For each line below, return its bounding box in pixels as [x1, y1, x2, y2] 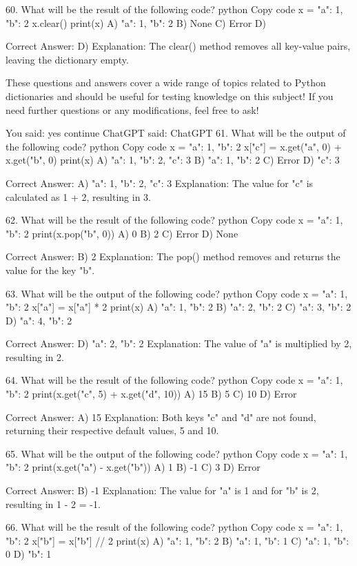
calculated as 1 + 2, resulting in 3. [6, 189, 151, 204]
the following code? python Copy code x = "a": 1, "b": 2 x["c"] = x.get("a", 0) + [6, 139, 342, 153]
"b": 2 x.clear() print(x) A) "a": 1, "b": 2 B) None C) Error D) [6, 15, 266, 30]
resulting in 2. [6, 349, 64, 364]
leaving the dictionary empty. [6, 52, 129, 66]
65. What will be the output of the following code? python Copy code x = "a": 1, [6, 446, 348, 460]
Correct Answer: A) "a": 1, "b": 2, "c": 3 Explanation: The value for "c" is [6, 175, 314, 190]
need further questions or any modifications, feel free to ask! [6, 102, 259, 117]
